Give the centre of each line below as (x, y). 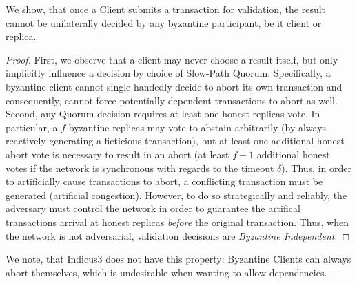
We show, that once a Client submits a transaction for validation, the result (166, 9)
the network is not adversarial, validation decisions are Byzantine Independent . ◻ (178, 235)
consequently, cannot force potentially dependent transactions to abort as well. (172, 100)
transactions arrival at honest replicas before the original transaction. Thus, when (177, 221)
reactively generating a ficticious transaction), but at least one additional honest (175, 141)
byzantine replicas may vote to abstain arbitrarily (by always (197, 127)
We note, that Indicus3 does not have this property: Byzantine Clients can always (178, 259)
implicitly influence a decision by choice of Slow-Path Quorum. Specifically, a (168, 73)
